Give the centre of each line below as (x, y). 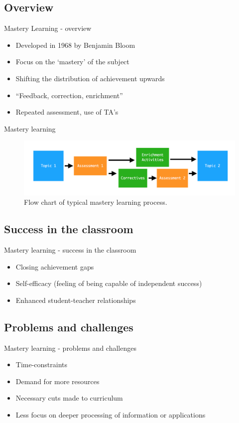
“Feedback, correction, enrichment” (69, 95)
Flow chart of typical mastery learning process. (96, 202)
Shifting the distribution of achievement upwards (90, 78)
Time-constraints (42, 364)
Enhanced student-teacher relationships (76, 300)
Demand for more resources (58, 381)
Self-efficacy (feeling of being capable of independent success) (109, 283)
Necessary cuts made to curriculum (69, 398)
